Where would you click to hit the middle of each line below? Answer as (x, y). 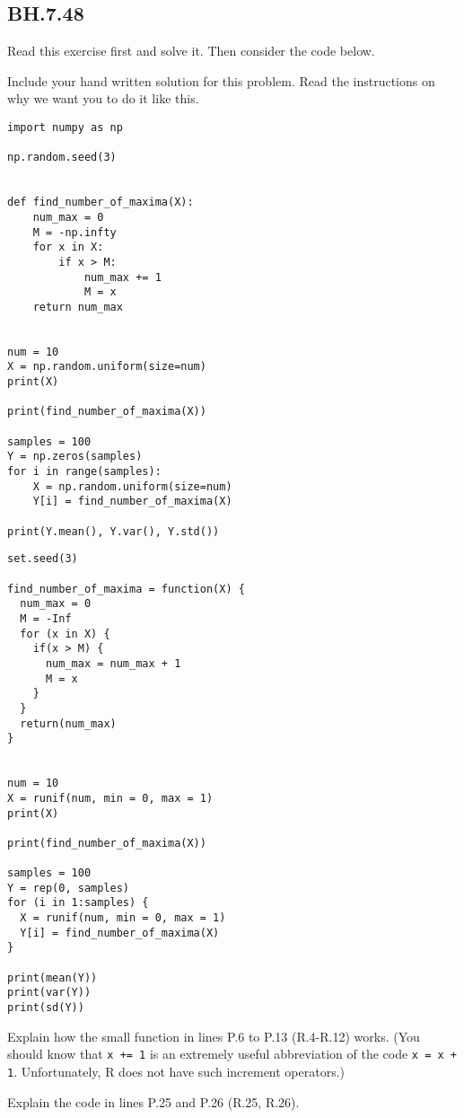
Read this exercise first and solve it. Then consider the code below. (191, 51)
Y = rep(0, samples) (69, 888)
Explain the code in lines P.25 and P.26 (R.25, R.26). (153, 1101)
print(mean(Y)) (53, 977)
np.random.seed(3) (62, 158)
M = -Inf (46, 618)
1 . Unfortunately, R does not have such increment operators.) (176, 1071)
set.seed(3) (43, 559)
